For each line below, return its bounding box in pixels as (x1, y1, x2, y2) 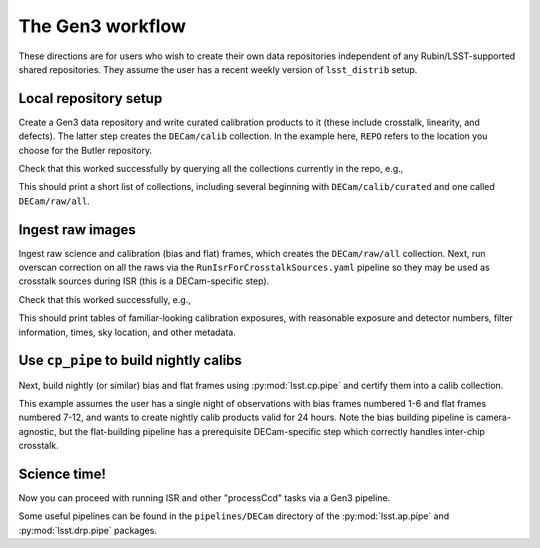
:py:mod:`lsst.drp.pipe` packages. (18, 524, 157, 536)
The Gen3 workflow (18, 15, 187, 37)
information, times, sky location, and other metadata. (18, 326, 237, 338)
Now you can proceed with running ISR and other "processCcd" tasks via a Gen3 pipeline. (18, 492, 391, 504)
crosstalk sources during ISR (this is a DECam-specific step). (18, 275, 270, 287)
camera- (475, 411, 512, 424)
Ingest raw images (18, 221, 137, 238)
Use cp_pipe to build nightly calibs (18, 352, 242, 369)
